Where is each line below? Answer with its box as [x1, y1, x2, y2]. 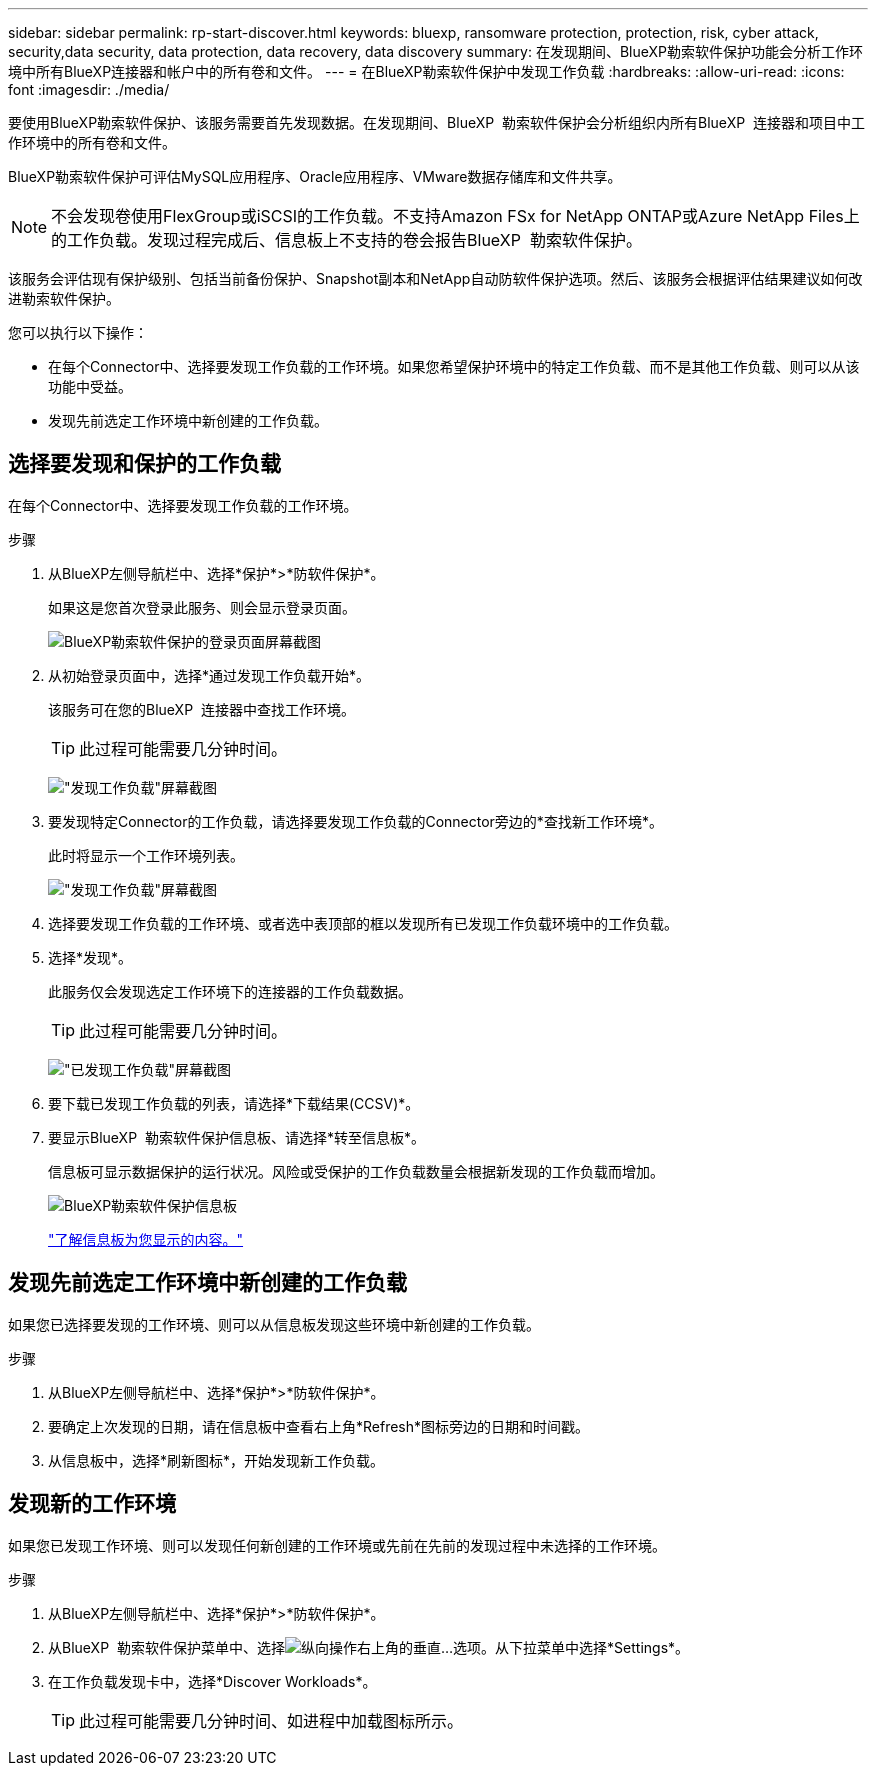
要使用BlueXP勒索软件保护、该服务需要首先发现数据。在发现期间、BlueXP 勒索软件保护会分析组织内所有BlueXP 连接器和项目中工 [8, 114, 866, 131]
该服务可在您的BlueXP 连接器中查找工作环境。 [48, 700, 355, 718]
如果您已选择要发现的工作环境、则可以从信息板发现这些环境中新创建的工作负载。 [8, 1315, 540, 1333]
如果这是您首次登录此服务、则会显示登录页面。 [48, 598, 356, 616]
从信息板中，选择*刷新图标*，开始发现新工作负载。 [48, 1451, 385, 1469]
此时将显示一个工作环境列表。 [48, 846, 244, 864]
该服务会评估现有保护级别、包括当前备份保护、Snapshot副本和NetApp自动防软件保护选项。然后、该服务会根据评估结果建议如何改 [8, 270, 863, 287]
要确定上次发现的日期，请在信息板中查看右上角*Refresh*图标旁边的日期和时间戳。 [48, 1417, 590, 1435]
